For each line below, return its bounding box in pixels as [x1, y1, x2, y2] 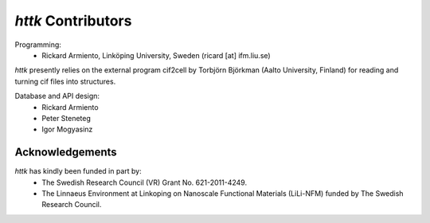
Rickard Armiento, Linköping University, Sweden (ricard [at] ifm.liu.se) [41, 50, 271, 60]
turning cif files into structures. [14, 76, 116, 86]
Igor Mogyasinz [41, 124, 93, 135]
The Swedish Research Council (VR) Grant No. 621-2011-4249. [41, 178, 247, 187]
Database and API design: [14, 92, 100, 101]
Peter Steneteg [41, 113, 92, 123]
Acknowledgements [14, 146, 117, 159]
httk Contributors [14, 12, 132, 29]
